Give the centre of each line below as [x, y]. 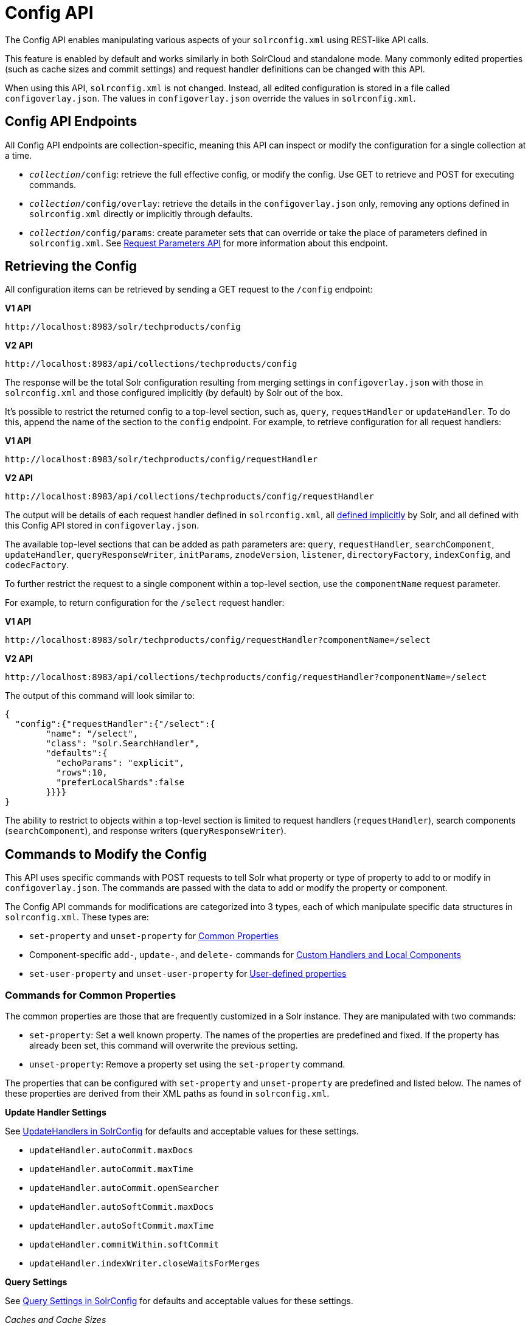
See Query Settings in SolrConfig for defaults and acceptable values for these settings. [179, 1301]
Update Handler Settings [56, 1113]
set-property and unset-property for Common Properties [154, 936]
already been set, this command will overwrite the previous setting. [164, 1046]
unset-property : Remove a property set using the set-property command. [187, 1064]
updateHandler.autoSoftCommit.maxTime [122, 1226]
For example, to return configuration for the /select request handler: [145, 603]
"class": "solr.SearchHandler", [123, 744]
